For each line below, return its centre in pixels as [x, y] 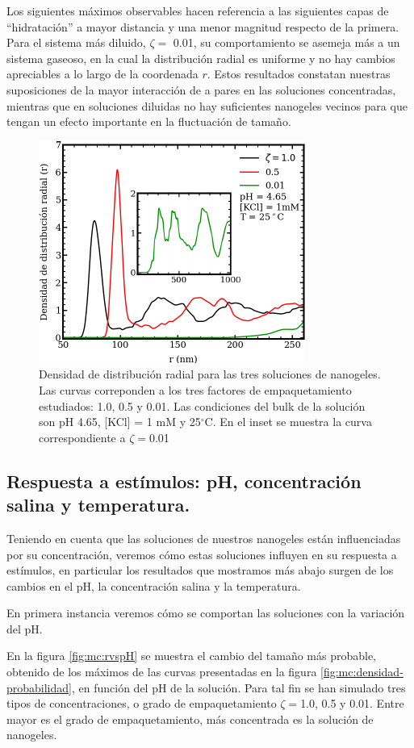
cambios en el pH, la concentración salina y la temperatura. [154, 585]
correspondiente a [82, 437]
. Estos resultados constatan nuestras [299, 74]
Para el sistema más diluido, [76, 42]
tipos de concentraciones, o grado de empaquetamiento [142, 703]
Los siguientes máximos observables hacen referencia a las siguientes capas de [198, 10]
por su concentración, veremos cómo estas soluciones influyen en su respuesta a [202, 554]
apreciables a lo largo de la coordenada [102, 74]
